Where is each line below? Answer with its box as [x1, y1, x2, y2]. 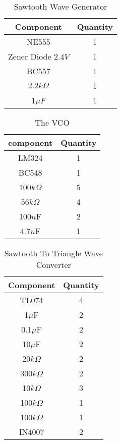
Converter [36, 259, 71, 270]
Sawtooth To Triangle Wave [4, 247, 103, 259]
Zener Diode [8, 50, 51, 62]
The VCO [35, 117, 70, 128]
